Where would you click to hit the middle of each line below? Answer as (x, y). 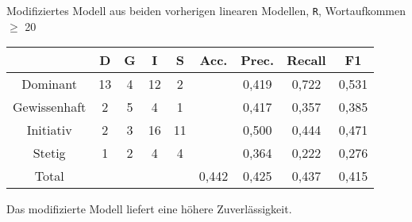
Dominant (49, 84)
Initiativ (49, 130)
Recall (306, 60)
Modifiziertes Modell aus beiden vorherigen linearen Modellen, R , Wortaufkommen (206, 10)
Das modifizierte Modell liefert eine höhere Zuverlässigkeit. (149, 209)
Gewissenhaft (50, 107)
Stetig (49, 153)
